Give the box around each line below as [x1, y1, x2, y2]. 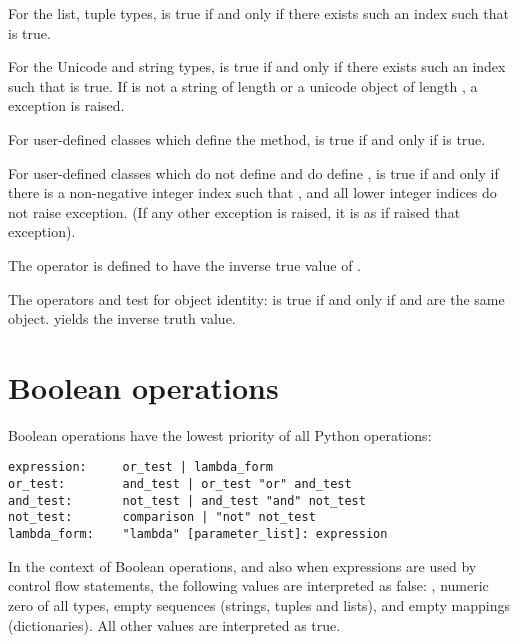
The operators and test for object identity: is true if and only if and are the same [8, 288, 505, 309]
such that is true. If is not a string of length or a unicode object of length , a [8, 75, 478, 96]
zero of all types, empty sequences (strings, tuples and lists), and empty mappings [8, 594, 511, 615]
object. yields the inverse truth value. [8, 308, 236, 329]
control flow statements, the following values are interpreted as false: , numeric [8, 575, 489, 596]
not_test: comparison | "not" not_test [8, 510, 316, 525]
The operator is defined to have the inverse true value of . [8, 254, 362, 275]
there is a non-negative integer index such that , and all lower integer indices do [8, 182, 497, 203]
